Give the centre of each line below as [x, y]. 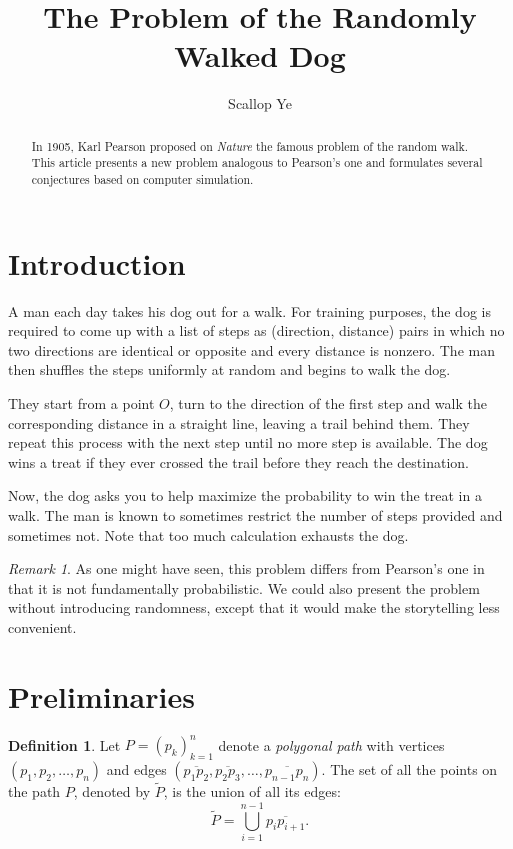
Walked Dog [260, 55]
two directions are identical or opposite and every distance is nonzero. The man [251, 349]
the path [34, 791]
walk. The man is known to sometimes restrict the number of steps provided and [255, 514]
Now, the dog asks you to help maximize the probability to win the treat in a [245, 495]
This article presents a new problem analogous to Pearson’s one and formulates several [257, 162]
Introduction [97, 262]
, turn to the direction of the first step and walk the [328, 402]
